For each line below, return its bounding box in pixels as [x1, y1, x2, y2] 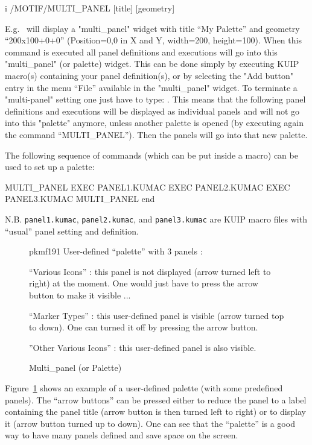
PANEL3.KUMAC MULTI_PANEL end [5, 192, 155, 205]
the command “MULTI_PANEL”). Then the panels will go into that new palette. [5, 128, 308, 140]
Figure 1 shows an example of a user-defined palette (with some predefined [5, 381, 283, 394]
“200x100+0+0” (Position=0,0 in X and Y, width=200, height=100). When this [5, 34, 302, 46]
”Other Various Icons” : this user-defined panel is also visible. [29, 341, 256, 353]
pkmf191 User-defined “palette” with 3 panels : [29, 245, 203, 257]
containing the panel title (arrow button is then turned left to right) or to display [5, 405, 306, 418]
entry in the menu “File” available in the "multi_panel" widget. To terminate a [5, 81, 298, 93]
